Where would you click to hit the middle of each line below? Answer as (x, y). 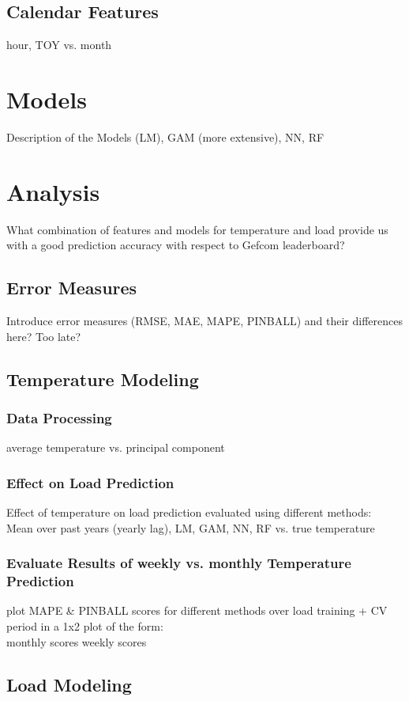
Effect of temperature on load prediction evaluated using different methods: (189, 512)
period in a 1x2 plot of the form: (85, 625)
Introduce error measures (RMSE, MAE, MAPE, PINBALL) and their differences (204, 321)
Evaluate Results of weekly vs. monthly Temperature (179, 563)
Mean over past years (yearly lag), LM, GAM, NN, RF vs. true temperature (191, 527)
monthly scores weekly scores (77, 641)
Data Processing (59, 417)
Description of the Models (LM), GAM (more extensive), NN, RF (165, 136)
